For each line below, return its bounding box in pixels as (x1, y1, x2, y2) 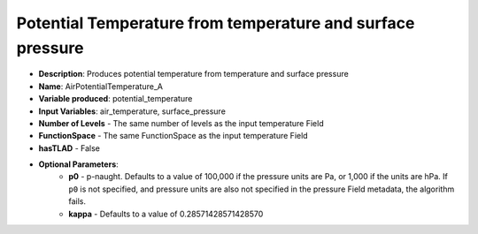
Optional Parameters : (38, 159, 119, 170)
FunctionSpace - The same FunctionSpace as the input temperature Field (38, 131, 309, 141)
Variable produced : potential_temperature (38, 94, 193, 104)
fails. (68, 196, 87, 207)
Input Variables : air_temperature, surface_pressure (38, 106, 226, 117)
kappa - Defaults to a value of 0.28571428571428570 (68, 208, 264, 219)
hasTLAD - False (38, 142, 101, 154)
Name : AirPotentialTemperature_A (38, 80, 164, 92)
